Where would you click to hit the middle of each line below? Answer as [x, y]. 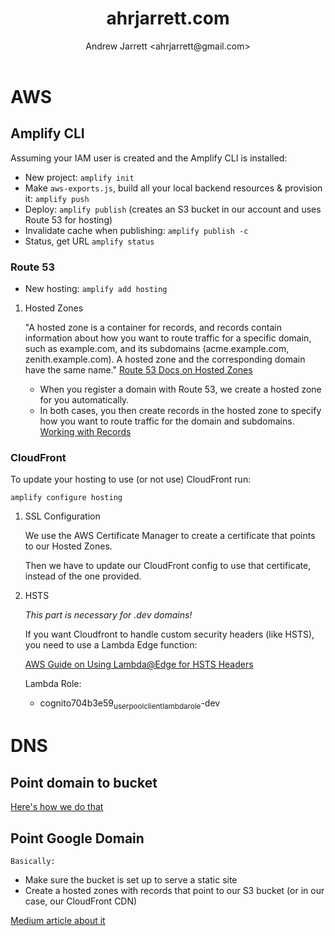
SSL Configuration [62, 516]
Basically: [33, 861]
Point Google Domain [77, 838]
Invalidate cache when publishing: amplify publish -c [136, 230]
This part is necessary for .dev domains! [108, 615]
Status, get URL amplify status [89, 241]
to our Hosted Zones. [68, 546]
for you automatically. [84, 400]
